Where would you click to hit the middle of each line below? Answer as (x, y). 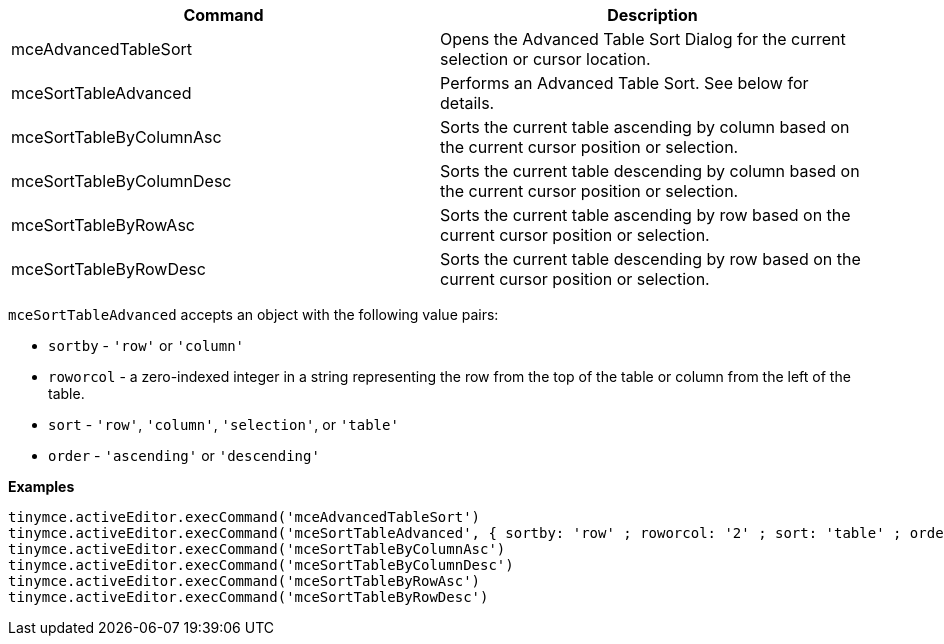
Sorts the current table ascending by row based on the (645, 215)
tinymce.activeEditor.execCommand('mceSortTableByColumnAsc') (257, 549)
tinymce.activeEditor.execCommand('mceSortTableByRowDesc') (248, 597)
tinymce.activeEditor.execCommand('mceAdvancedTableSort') (244, 517)
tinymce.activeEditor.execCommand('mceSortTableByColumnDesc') (261, 565)
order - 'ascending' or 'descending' (184, 455)
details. (467, 103)
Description (652, 15)
